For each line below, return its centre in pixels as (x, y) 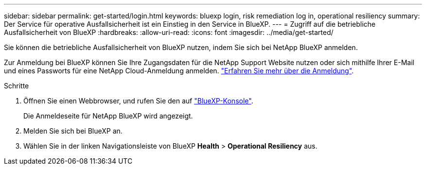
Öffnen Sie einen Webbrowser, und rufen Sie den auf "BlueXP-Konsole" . (138, 101)
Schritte (17, 86)
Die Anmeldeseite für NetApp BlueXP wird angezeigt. (108, 116)
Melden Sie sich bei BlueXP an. (73, 131)
